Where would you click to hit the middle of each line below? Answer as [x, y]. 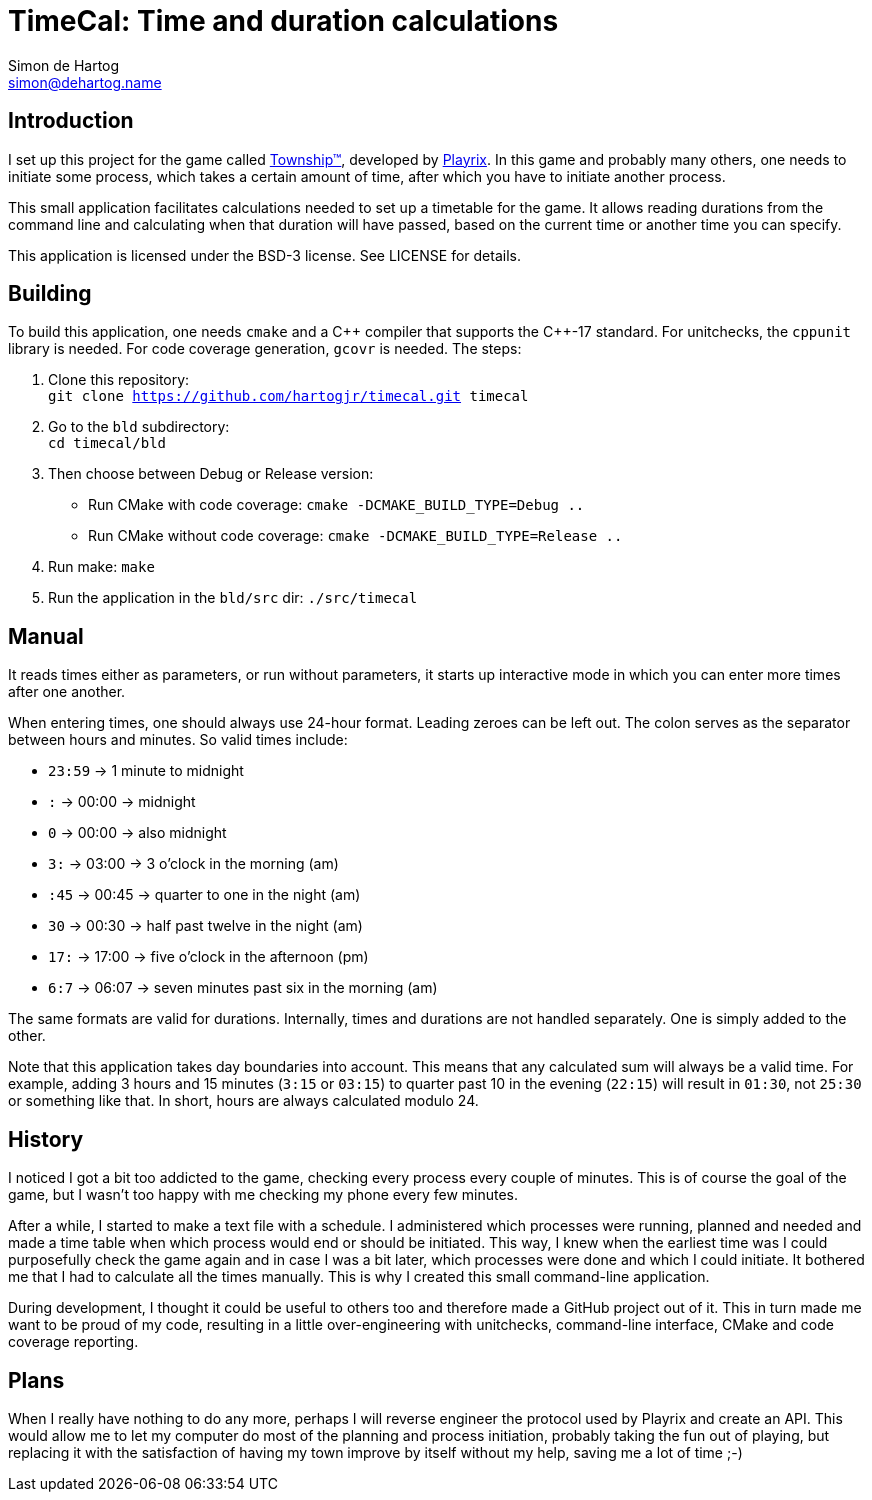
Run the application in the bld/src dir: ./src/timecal [233, 598]
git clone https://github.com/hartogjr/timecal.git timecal [288, 396]
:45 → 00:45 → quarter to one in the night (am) [204, 895]
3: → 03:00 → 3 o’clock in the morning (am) [193, 864]
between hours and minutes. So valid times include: [178, 740]
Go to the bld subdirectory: [139, 427]
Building [50, 294]
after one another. [67, 692]
